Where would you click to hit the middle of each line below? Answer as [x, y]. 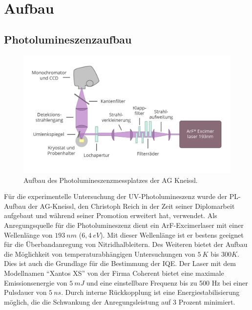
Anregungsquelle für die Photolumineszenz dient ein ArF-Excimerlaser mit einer [124, 225]
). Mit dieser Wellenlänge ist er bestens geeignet [172, 234]
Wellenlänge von [28, 234]
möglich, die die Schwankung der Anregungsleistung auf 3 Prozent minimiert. [120, 301]
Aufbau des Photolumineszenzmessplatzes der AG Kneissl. [111, 180]
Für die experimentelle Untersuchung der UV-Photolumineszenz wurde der [116, 196]
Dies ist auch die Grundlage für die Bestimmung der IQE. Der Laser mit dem [120, 263]
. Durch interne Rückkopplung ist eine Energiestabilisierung [150, 292]
